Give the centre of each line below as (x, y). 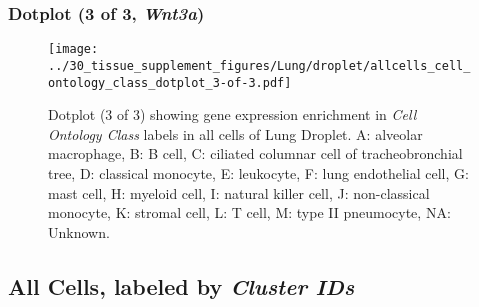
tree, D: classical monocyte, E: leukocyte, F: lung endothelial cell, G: (258, 172)
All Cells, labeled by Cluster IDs (181, 285)
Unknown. (79, 231)
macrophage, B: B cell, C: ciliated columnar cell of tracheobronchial (255, 153)
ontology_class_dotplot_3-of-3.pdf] (170, 82)
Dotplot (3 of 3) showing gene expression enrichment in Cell (232, 114)
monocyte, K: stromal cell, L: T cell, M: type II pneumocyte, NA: (249, 212)
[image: (73, 49)
